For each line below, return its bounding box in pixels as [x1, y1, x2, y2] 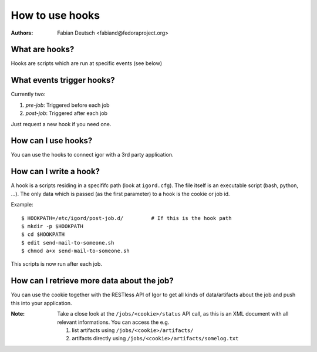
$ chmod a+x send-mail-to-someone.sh [21, 248, 130, 255]
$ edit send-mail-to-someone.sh [21, 239, 114, 246]
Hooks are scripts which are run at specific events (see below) [11, 60, 163, 67]
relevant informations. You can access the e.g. [57, 319, 170, 326]
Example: [11, 201, 33, 208]
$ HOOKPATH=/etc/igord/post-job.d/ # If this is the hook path [21, 215, 232, 221]
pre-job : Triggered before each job [25, 101, 110, 109]
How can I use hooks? [11, 136, 93, 146]
